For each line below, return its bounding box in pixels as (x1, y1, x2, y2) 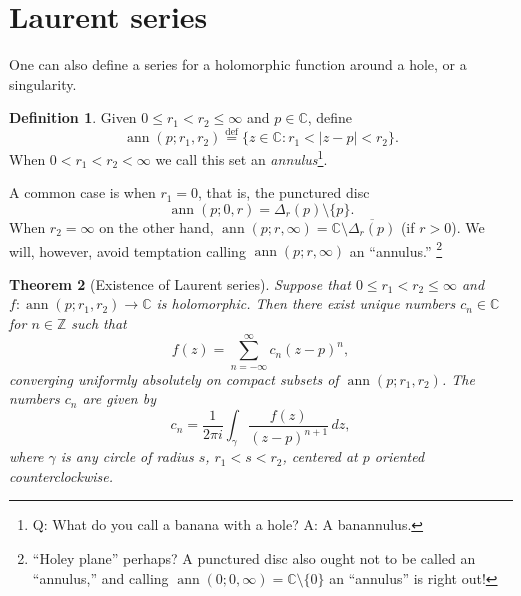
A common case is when (9, 182, 156, 203)
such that (71, 313, 127, 333)
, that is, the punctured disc (198, 182, 370, 203)
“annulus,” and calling (32, 567, 169, 588)
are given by (82, 388, 156, 409)
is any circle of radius (60, 446, 194, 467)
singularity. (9, 73, 77, 94)
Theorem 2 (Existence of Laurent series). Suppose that (9, 273, 351, 294)
